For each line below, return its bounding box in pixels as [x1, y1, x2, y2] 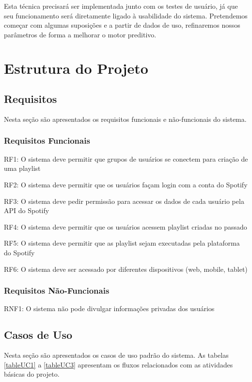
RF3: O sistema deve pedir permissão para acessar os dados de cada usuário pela [4, 196, 244, 206]
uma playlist [4, 163, 41, 173]
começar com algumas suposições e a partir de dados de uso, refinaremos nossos [4, 20, 240, 30]
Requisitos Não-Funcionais [4, 284, 110, 297]
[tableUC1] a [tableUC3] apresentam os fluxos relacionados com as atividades [4, 359, 233, 369]
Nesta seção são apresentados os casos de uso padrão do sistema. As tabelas [4, 350, 229, 360]
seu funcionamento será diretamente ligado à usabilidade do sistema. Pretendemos [4, 10, 248, 20]
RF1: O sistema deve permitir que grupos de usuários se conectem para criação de [4, 153, 248, 164]
